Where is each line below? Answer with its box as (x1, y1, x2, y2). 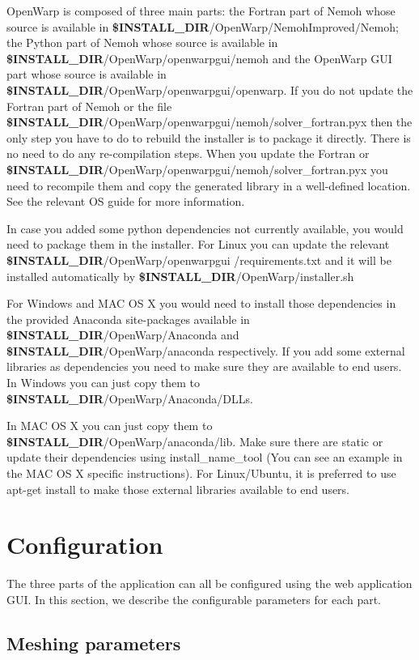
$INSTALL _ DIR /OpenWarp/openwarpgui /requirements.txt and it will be (6, 251, 391, 268)
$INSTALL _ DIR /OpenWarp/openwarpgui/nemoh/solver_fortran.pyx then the (6, 113, 413, 130)
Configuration (6, 528, 163, 561)
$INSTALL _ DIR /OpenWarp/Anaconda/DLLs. (6, 390, 253, 407)
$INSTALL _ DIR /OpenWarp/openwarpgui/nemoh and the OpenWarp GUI (6, 49, 392, 66)
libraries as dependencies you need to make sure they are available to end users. (6, 358, 402, 375)
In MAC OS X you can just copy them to (6, 417, 213, 434)
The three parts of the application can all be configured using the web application (6, 575, 413, 592)
